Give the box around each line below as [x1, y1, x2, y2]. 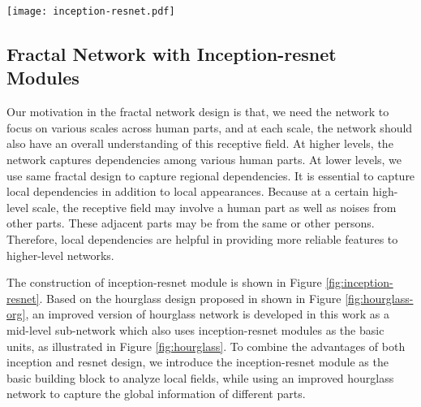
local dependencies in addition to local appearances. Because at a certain [6, 183, 369, 200]
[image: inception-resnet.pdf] [6, 6, 175, 17]
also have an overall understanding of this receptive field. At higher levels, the [6, 135, 393, 152]
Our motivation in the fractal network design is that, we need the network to [6, 103, 389, 120]
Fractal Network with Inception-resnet [6, 41, 337, 67]
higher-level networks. [6, 246, 114, 263]
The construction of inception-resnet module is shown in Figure [6, 274, 322, 291]
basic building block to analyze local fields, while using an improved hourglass [6, 369, 394, 386]
